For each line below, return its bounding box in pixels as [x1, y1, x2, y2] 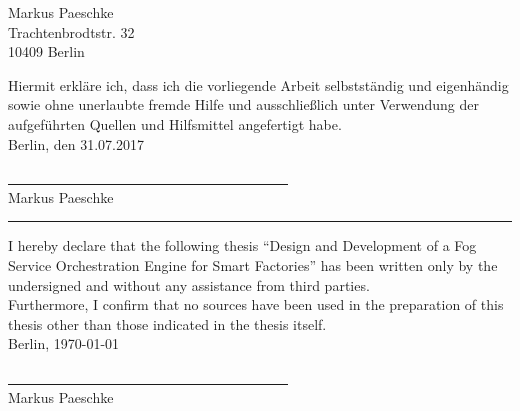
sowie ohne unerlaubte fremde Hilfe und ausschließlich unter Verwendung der [8, 94, 480, 115]
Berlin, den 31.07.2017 [8, 133, 144, 154]
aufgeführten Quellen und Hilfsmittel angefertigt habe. [8, 113, 342, 134]
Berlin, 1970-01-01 [8, 333, 120, 354]
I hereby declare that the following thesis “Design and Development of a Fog [8, 235, 477, 256]
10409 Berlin [8, 41, 85, 62]
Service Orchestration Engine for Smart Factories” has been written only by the [8, 254, 498, 275]
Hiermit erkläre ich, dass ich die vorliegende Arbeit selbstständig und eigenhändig [8, 74, 509, 95]
